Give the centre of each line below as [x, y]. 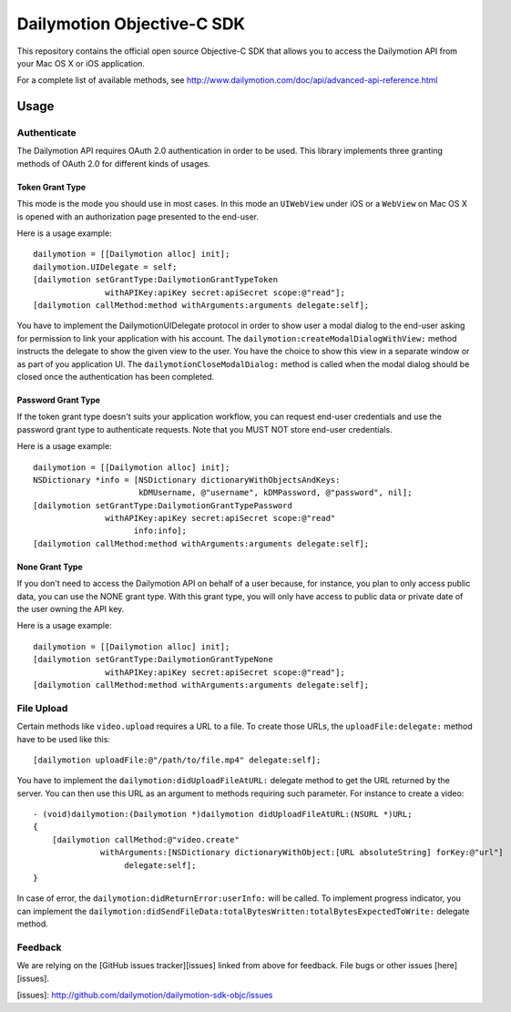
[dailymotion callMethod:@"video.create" [146, 839]
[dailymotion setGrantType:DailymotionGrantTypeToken [155, 280]
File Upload [42, 708]
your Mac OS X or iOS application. [81, 63]
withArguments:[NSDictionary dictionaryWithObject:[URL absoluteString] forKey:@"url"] [302, 853]
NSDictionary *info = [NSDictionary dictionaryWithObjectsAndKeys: [187, 480]
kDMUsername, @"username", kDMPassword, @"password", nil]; [275, 493]
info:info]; [160, 531]
